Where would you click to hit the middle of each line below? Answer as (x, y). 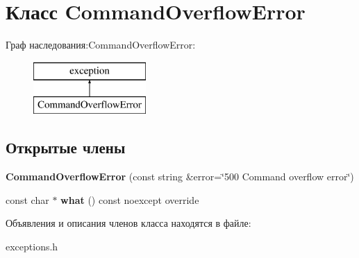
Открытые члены (66, 147)
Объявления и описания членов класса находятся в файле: (128, 223)
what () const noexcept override (130, 199)
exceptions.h (32, 246)
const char (27, 199)
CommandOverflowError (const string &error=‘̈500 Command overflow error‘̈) (180, 177)
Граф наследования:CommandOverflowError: (101, 45)
